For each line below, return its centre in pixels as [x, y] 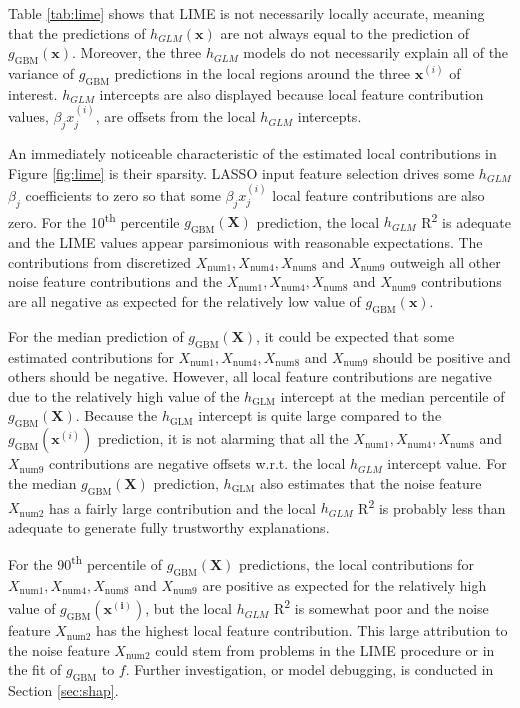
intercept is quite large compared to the [320, 415]
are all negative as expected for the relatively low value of [184, 301]
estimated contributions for [91, 356]
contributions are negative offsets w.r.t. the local [197, 463]
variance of [41, 72]
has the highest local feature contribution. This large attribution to [302, 630]
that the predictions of [77, 32]
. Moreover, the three [137, 52]
